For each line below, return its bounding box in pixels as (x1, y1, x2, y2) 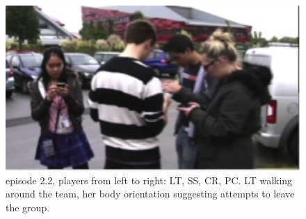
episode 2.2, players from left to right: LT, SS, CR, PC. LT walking (6, 172, 293, 187)
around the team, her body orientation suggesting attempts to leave (6, 186, 295, 201)
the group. (6, 200, 50, 215)
